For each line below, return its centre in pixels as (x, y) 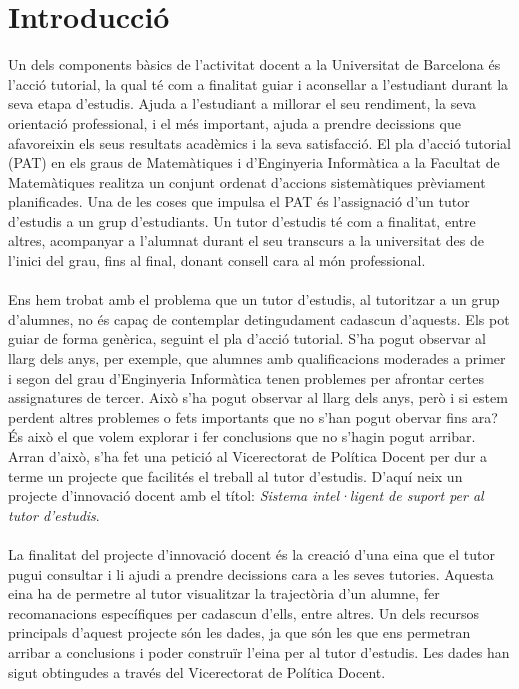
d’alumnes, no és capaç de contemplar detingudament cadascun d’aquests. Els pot (259, 318)
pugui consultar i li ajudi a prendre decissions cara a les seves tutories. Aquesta (251, 573)
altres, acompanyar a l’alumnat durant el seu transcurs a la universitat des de (246, 240)
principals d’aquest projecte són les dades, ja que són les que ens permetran (239, 632)
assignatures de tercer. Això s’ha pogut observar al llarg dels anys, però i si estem (258, 397)
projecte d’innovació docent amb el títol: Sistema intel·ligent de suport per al (246, 495)
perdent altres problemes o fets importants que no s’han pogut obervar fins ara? (253, 416)
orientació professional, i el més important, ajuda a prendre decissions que (234, 122)
